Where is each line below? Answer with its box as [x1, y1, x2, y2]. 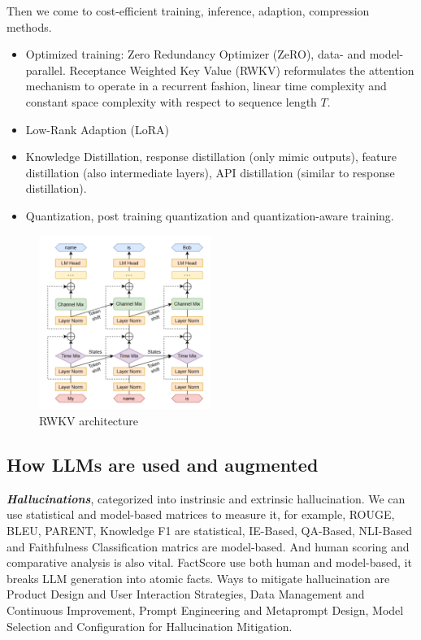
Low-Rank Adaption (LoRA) [25, 120, 169, 137]
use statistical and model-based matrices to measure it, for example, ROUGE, [7, 506, 395, 523]
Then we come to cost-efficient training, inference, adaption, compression [7, 2, 370, 19]
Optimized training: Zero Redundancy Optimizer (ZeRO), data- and [25, 46, 367, 63]
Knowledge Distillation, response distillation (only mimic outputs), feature [25, 148, 397, 165]
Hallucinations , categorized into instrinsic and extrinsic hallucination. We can [7, 490, 406, 507]
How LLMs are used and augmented [7, 451, 319, 477]
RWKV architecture [39, 412, 138, 429]
